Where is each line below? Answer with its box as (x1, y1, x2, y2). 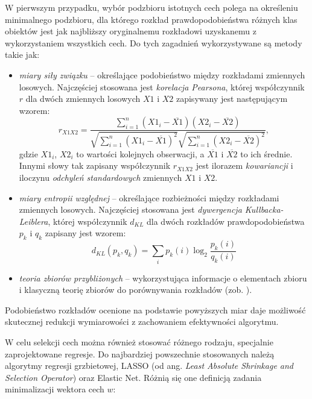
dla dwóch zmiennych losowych (25, 92, 141, 105)
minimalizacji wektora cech (5, 383, 104, 395)
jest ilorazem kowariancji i (196, 159, 293, 172)
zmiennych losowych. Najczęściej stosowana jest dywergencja (19, 203, 242, 216)
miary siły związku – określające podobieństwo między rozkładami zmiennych (19, 68, 305, 81)
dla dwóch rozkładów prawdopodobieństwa (147, 215, 305, 227)
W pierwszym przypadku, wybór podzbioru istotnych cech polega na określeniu (5, 1, 298, 13)
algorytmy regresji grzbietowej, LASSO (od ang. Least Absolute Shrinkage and (5, 359, 294, 372)
